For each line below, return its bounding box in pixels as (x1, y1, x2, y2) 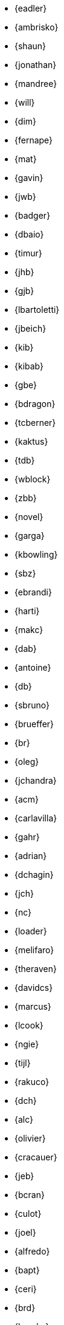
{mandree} (14, 78, 57, 89)
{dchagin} (14, 869, 54, 880)
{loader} (14, 926, 47, 936)
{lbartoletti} (14, 304, 60, 315)
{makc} (14, 625, 43, 635)
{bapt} (14, 1265, 40, 1275)
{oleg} (14, 756, 39, 767)
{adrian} (14, 851, 47, 861)
